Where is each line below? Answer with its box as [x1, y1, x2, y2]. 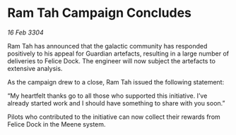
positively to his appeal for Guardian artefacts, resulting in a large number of [7, 49, 230, 58]
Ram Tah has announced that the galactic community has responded [7, 41, 208, 50]
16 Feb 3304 [7, 28, 44, 37]
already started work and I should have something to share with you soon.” [7, 98, 225, 107]
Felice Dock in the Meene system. [7, 120, 106, 128]
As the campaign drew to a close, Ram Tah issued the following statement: [7, 77, 225, 86]
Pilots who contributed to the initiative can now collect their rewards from [7, 112, 220, 121]
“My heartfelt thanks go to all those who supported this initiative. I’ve [7, 91, 208, 100]
